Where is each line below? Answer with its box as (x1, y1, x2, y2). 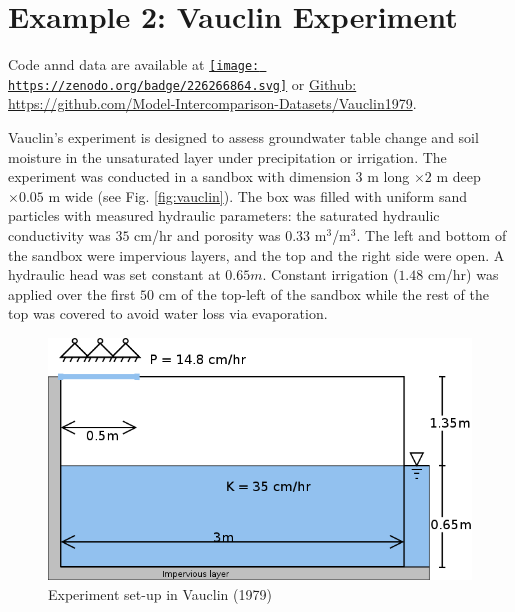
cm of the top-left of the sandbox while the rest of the (158, 283, 490, 304)
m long (367, 166, 410, 187)
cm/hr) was (427, 264, 499, 285)
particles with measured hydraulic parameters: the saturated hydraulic (8, 205, 440, 226)
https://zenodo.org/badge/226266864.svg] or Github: (8, 73, 357, 94)
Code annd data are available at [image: (8, 54, 260, 75)
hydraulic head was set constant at (8, 264, 221, 285)
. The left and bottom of (356, 225, 507, 245)
